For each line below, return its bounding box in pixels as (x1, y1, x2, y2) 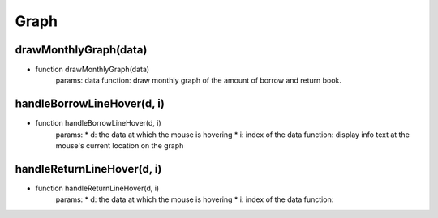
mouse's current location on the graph (55, 141, 184, 151)
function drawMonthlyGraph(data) (35, 65, 150, 75)
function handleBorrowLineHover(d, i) (35, 118, 161, 128)
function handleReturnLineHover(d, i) (35, 183, 160, 194)
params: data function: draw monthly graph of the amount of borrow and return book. (55, 75, 342, 85)
